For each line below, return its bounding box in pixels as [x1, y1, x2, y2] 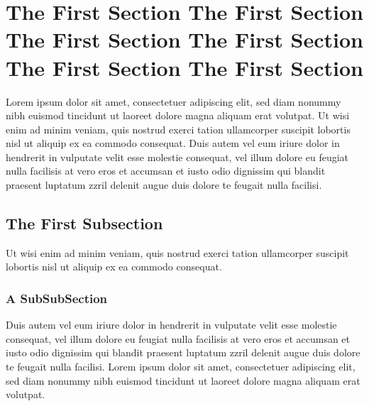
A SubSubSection [6, 289, 108, 307]
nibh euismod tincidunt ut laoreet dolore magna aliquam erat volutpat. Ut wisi [6, 108, 350, 123]
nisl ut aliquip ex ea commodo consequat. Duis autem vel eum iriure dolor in [6, 136, 340, 150]
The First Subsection [6, 212, 163, 234]
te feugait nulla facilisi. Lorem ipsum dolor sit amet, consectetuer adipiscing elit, [6, 359, 356, 374]
